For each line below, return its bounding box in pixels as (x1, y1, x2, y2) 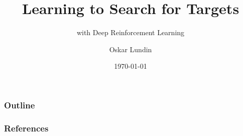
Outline (4, 98, 35, 111)
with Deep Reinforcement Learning (76, 27, 185, 38)
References (4, 121, 49, 134)
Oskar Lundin (109, 44, 152, 54)
